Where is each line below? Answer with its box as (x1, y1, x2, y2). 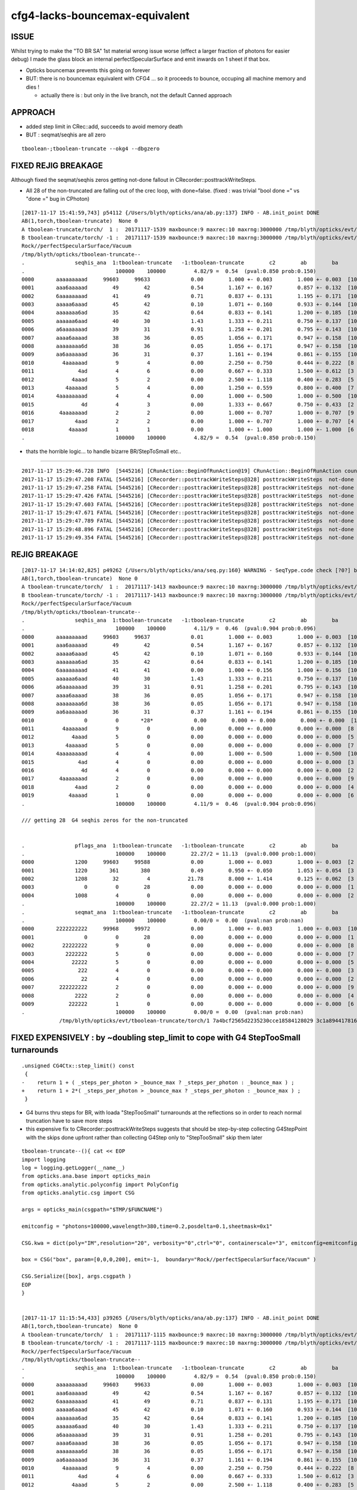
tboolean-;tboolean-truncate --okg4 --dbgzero (21, 145, 160, 152)
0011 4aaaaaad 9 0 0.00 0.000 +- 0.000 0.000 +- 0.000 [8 (21, 725, 354, 732)
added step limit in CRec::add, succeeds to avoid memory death (26, 123, 183, 130)
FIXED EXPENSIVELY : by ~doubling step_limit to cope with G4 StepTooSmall (11, 1032, 300, 1042)
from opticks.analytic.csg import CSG (21, 1190, 135, 1196)
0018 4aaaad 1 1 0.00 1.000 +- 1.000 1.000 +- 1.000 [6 (21, 426, 354, 433)
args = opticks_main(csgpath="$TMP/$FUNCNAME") (21, 1206, 163, 1213)
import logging (21, 1156, 66, 1163)
